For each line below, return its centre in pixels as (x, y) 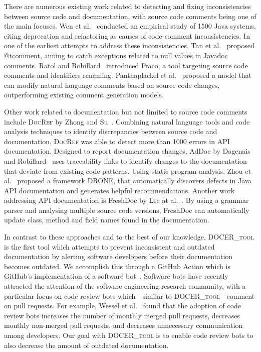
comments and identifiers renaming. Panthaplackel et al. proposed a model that (128, 75)
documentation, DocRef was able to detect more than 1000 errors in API (117, 141)
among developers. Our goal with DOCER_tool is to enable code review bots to (129, 335)
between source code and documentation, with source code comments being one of (130, 16)
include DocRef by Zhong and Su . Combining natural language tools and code (127, 121)
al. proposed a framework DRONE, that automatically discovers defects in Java (128, 181)
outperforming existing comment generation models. (84, 95)
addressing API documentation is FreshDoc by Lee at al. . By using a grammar (126, 200)
